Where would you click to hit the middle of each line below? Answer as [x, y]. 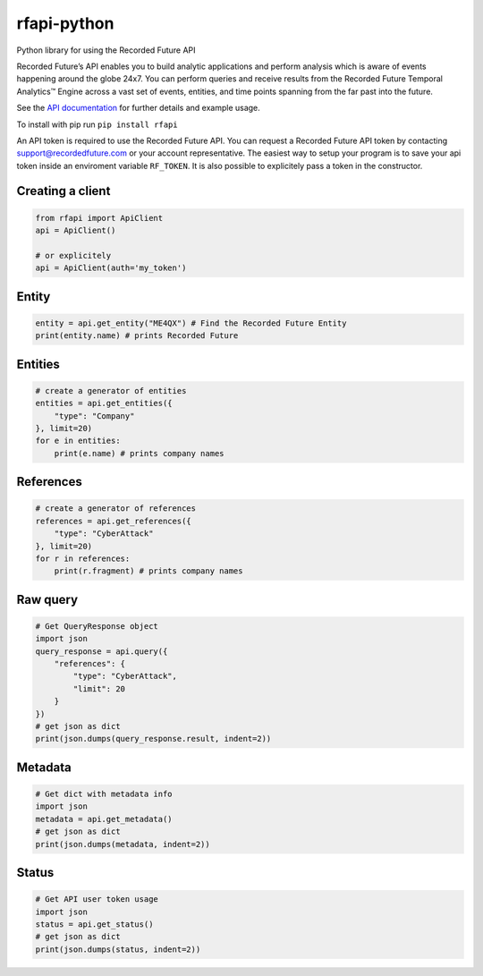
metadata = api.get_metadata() [104, 819]
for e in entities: [78, 441]
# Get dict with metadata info [104, 794]
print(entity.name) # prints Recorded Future [137, 336]
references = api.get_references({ [113, 521]
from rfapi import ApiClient [99, 218]
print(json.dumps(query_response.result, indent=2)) [153, 739]
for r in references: [83, 558]
